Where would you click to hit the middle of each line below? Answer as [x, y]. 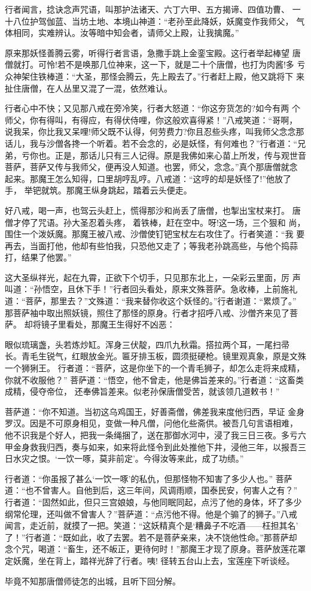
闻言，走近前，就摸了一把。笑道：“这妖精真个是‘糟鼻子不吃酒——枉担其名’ [152, 525]
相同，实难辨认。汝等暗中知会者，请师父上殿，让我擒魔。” [126, 33]
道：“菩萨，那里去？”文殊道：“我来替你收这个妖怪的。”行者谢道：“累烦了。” [151, 301]
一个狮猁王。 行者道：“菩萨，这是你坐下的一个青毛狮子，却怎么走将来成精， [155, 368]
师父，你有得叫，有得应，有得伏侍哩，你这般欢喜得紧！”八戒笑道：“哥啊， [151, 119]
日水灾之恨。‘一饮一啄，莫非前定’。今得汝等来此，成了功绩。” [124, 458]
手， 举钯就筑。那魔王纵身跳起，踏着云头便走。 [98, 190]
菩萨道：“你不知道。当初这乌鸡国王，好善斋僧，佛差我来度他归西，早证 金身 [155, 411]
